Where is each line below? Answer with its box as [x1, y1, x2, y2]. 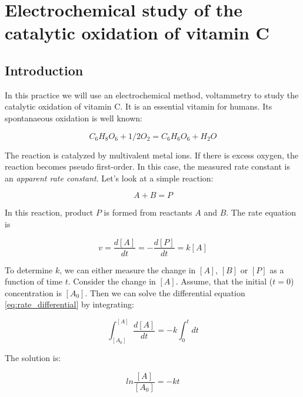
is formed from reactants [104, 206, 192, 219]
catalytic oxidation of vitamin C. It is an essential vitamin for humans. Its [5, 100, 272, 113]
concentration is [5, 286, 62, 299]
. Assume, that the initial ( [175, 275, 273, 287]
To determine [5, 263, 53, 276]
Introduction [5, 61, 84, 79]
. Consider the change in [68, 275, 156, 287]
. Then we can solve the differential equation [85, 286, 245, 299]
